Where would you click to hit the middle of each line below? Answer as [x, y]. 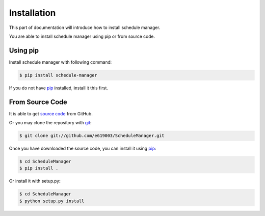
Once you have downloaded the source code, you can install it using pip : [83, 148]
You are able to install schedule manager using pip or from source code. [82, 36]
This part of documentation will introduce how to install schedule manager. [85, 27]
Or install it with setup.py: [35, 181]
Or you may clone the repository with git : [50, 123]
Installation [32, 13]
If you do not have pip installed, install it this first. [58, 88]
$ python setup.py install [52, 201]
